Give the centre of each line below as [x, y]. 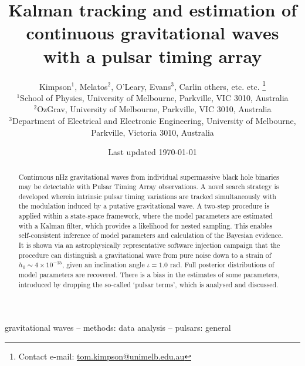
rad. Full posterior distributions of [222, 265]
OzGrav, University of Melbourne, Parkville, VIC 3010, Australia [154, 109]
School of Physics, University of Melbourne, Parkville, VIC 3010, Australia [154, 97]
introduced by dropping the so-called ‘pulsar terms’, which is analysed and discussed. [148, 284]
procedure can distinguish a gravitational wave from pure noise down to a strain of [145, 255]
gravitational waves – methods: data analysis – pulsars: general [118, 328]
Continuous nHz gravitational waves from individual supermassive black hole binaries [149, 177]
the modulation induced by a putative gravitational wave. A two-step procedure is [144, 206]
